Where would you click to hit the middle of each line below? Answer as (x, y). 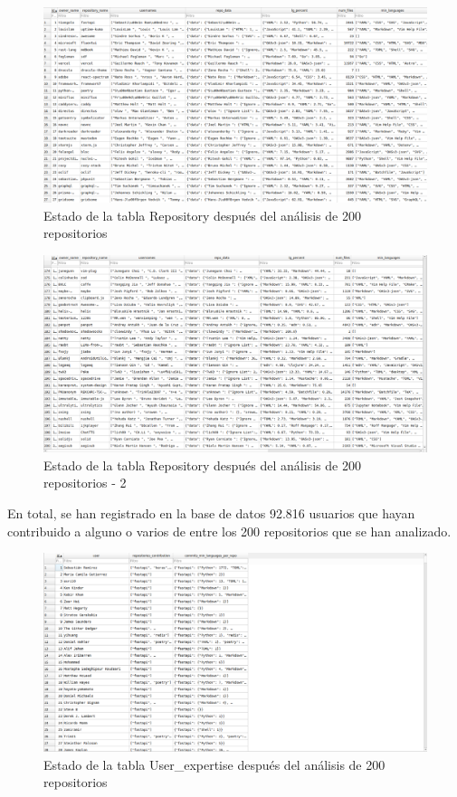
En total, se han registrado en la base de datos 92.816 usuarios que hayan (211, 512)
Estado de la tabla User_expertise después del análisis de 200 (214, 764)
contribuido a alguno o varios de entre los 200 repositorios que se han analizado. (229, 531)
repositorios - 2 (85, 483)
